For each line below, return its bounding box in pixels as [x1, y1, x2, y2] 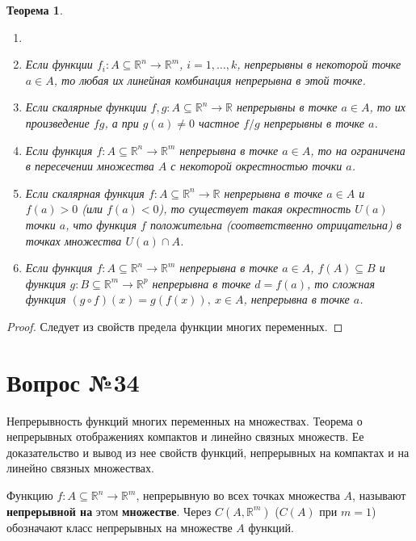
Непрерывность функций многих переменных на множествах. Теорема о [6, 412, 363, 429]
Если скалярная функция [25, 184, 145, 201]
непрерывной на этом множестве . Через [6, 502, 212, 519]
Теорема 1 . [6, 2, 63, 18]
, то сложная [307, 275, 376, 291]
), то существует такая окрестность [158, 200, 351, 217]
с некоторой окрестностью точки [170, 157, 342, 174]
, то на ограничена [310, 141, 405, 158]
